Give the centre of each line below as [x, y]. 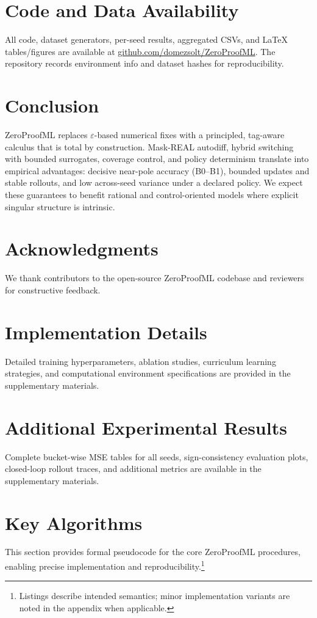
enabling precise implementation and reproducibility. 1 [105, 565]
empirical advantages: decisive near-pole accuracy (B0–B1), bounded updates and [157, 170]
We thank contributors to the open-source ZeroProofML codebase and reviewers [155, 278]
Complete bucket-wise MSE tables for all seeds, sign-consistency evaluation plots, [157, 456]
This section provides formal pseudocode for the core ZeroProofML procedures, [153, 552]
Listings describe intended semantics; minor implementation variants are [155, 596]
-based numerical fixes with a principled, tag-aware [189, 135]
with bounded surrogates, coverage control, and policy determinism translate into [157, 159]
